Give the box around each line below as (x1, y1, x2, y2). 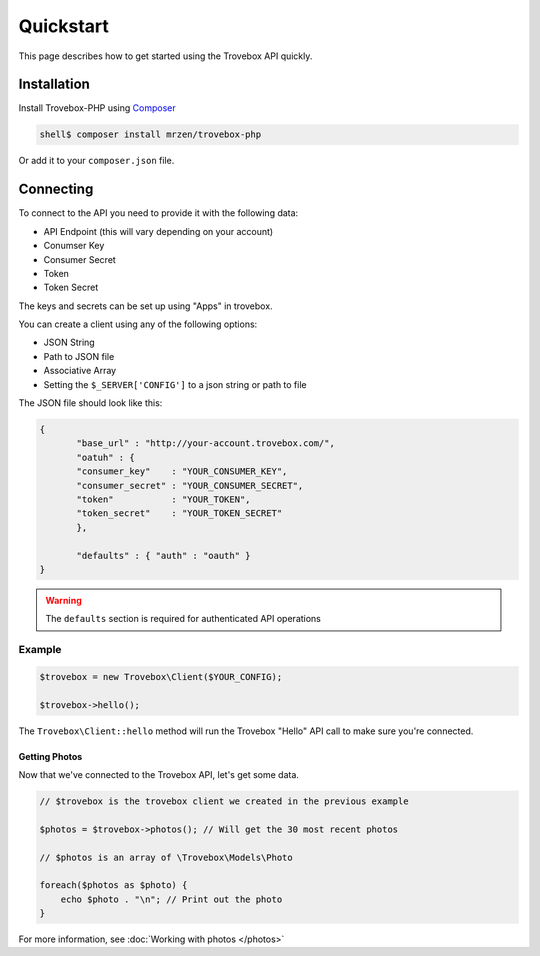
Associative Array (43, 365, 117, 377)
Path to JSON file (43, 350, 115, 362)
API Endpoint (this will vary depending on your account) (43, 225, 274, 237)
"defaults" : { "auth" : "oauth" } (76, 550, 251, 561)
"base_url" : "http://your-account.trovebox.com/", (76, 438, 335, 449)
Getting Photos (18, 750, 83, 762)
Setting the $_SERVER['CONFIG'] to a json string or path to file (43, 378, 307, 390)
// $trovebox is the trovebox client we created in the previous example (39, 795, 409, 807)
